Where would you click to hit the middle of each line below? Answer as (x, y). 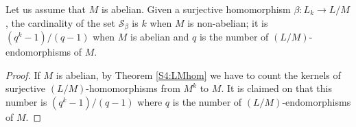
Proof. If (23, 74)
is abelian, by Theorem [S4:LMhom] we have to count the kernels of (198, 74)
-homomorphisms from (133, 88)
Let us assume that (46, 9)
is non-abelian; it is (228, 22)
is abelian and (160, 37)
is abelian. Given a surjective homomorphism (196, 9)
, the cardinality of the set (60, 22)
